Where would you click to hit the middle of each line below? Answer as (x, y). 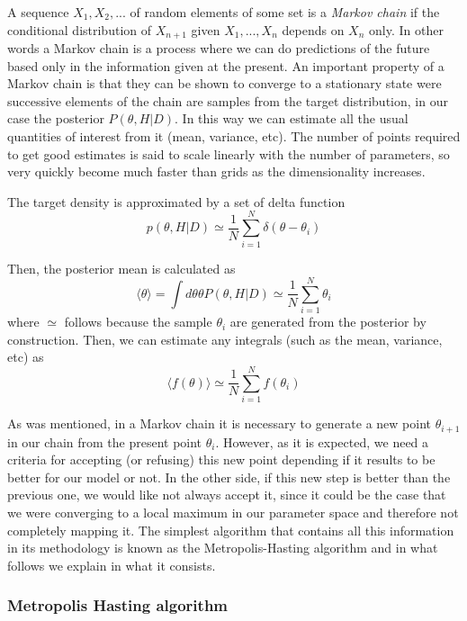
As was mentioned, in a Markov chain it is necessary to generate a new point (220, 423)
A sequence (38, 12)
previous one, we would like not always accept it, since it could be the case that (227, 495)
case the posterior (56, 118)
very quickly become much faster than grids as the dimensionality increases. (216, 171)
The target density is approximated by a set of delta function (176, 201)
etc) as (26, 357)
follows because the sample (138, 322)
